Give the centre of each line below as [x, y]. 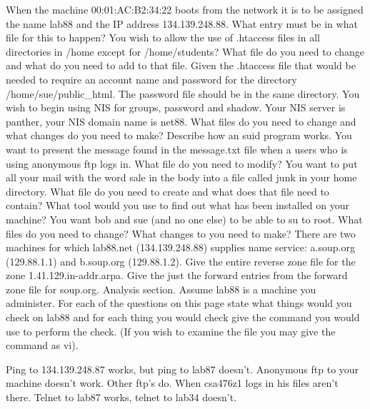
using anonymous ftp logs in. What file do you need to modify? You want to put [182, 163]
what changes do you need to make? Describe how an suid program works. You [179, 135]
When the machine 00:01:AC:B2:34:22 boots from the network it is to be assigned [185, 9]
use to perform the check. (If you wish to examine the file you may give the [171, 331]
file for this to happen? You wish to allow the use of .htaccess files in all [163, 37]
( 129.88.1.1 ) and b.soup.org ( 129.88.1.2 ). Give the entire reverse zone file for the [181, 261]
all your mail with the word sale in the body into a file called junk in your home [181, 177]
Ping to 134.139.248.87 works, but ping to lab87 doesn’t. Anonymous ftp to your [182, 369]
